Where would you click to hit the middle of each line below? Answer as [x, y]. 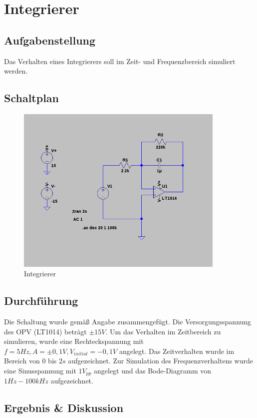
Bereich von [22, 361]
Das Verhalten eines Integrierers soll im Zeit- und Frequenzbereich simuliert [120, 61]
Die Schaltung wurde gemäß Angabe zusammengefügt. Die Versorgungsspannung [128, 321]
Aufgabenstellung [50, 40]
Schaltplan [31, 98]
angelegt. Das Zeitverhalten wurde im [177, 351]
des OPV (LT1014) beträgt [45, 331]
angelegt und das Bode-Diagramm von [153, 370]
